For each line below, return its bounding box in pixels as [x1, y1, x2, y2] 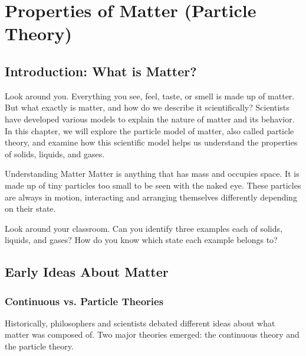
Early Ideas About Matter [5, 263, 169, 281]
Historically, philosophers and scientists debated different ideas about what [5, 316, 275, 329]
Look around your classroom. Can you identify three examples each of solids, [5, 222, 282, 234]
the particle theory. [5, 340, 74, 352]
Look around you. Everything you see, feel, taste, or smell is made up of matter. [5, 89, 295, 102]
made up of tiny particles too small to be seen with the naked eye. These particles [5, 179, 301, 191]
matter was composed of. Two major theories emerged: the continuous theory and [5, 328, 300, 341]
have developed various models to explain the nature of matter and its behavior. [5, 112, 295, 125]
